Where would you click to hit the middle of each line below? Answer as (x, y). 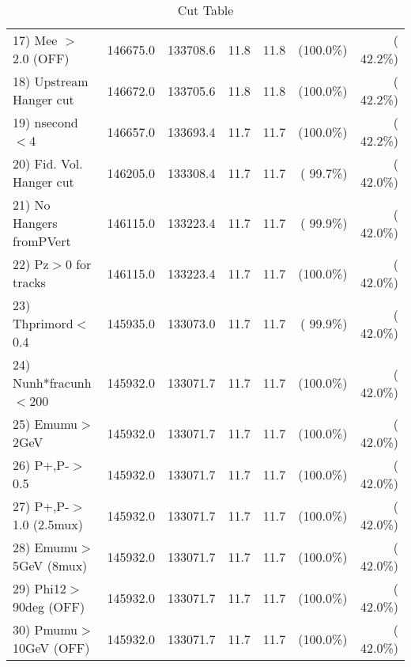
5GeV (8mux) (50, 565)
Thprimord (43, 323)
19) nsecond (45, 122)
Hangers (35, 223)
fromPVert (42, 241)
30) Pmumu (45, 629)
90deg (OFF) (49, 606)
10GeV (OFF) (51, 648)
